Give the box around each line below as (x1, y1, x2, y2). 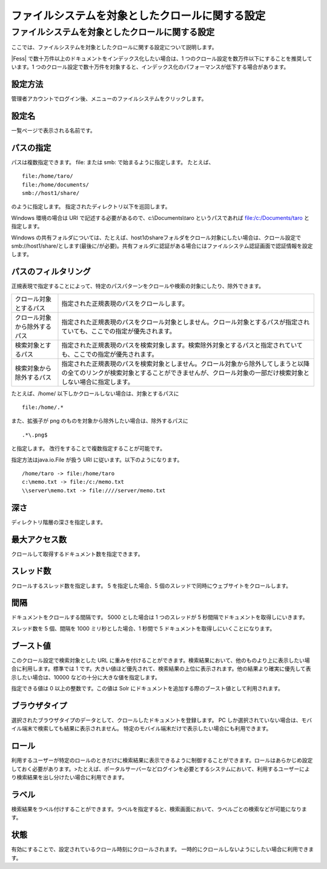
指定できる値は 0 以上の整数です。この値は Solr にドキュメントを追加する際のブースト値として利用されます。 (11, 684, 284, 692)
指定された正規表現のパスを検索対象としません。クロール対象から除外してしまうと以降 (61, 359, 310, 368)
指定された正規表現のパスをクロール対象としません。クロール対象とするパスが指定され (61, 318, 310, 326)
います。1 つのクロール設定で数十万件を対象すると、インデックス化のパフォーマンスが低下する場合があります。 (11, 64, 289, 71)
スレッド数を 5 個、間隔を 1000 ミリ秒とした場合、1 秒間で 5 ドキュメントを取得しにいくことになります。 (11, 624, 276, 632)
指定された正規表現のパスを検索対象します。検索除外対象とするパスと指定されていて (61, 341, 303, 349)
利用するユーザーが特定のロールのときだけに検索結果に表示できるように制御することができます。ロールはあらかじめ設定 (11, 757, 313, 764)
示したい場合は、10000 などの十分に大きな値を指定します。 (11, 673, 160, 681)
